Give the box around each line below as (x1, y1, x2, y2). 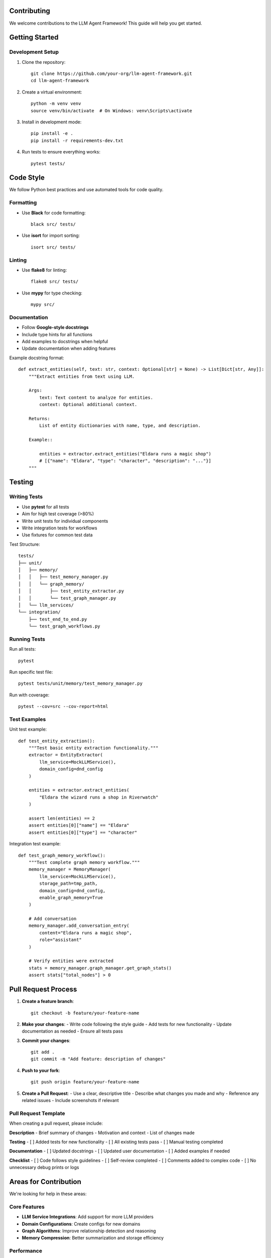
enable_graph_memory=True (39, 895, 103, 900)
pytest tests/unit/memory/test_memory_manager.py (18, 681, 143, 686)
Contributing (9, 7, 50, 15)
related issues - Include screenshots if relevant (22, 1097, 119, 1104)
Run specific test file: (9, 669, 53, 675)
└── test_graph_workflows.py (28, 623, 100, 629)
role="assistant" (39, 937, 82, 943)
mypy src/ (31, 302, 55, 307)
